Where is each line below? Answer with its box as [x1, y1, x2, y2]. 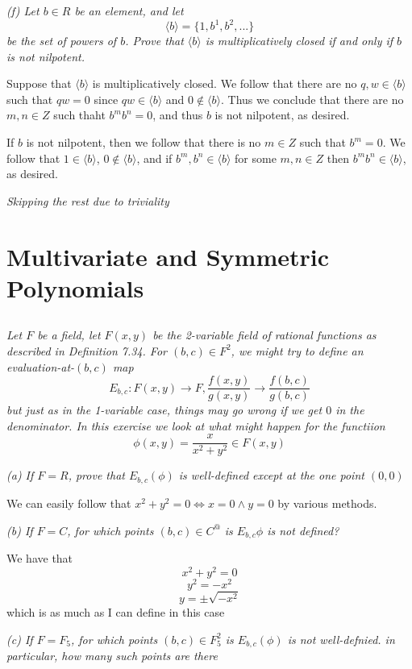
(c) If [6, 630, 33, 647]
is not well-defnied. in [287, 630, 395, 647]
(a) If [6, 467, 34, 484]
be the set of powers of [6, 32, 117, 49]
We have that [6, 549, 73, 566]
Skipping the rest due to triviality [6, 192, 169, 209]
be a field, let [37, 326, 101, 343]
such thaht [53, 106, 106, 123]
